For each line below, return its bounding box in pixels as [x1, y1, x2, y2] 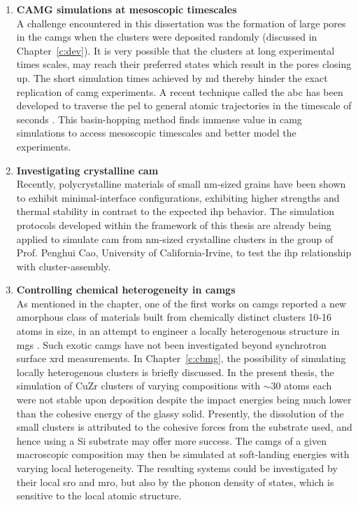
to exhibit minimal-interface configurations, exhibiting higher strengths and [16, 190, 340, 205]
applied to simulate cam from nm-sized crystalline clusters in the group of [16, 231, 334, 246]
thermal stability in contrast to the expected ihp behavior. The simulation [16, 204, 335, 219]
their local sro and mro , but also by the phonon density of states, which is [16, 474, 334, 489]
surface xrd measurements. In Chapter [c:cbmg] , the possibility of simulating [16, 351, 346, 366]
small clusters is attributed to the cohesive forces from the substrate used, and [16, 420, 352, 434]
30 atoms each [271, 378, 332, 393]
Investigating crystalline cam [16, 162, 159, 177]
